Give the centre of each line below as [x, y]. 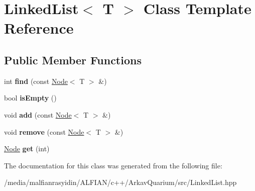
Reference [39, 28]
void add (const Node [38, 114]
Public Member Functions [73, 60]
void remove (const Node [44, 131]
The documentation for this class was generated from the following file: [113, 165]
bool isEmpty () [30, 98]
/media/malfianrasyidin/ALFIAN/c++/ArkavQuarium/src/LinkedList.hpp [120, 182]
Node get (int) [27, 149]
